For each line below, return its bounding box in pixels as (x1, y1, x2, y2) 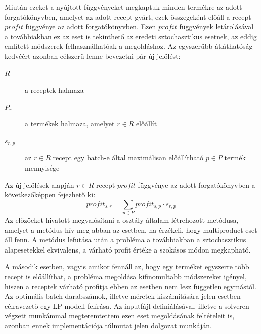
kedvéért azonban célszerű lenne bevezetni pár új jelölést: (5, 50, 181, 61)
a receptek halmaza (25, 85, 84, 95)
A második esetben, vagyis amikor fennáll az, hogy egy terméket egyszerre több (5, 261, 249, 272)
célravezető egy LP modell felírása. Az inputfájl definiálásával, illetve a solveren (5, 300, 249, 311)
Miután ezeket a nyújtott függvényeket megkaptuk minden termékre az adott (5, 2, 242, 12)
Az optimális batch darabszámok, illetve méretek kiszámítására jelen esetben (5, 291, 241, 301)
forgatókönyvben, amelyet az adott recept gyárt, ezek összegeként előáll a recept (5, 11, 251, 22)
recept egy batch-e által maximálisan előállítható (53, 152, 203, 163)
